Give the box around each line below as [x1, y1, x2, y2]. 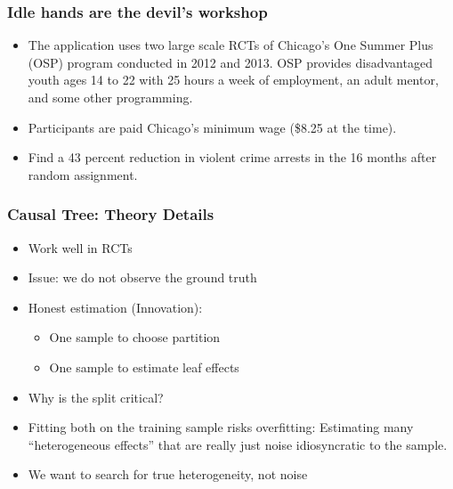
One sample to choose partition [49, 328, 221, 346]
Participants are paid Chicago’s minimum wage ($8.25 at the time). [28, 118, 397, 136]
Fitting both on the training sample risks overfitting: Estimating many [28, 418, 414, 436]
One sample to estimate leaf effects [49, 357, 239, 376]
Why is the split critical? [28, 387, 164, 406]
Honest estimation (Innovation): [28, 297, 203, 316]
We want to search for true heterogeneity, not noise [28, 465, 308, 484]
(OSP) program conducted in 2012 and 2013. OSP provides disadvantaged [28, 53, 433, 71]
